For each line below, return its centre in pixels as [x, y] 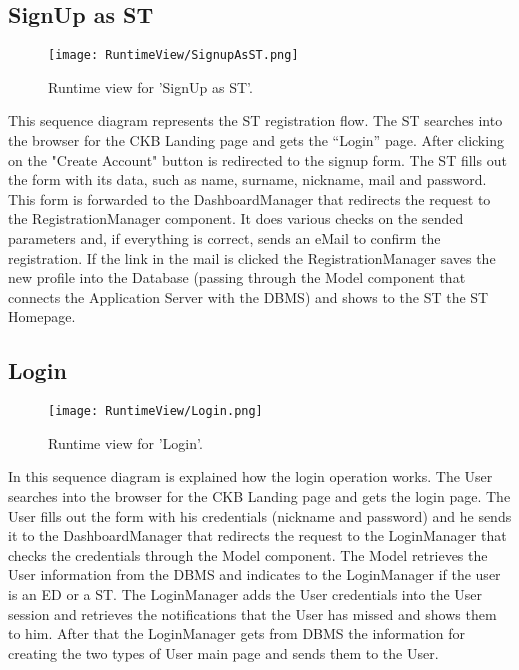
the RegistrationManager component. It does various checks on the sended [236, 218]
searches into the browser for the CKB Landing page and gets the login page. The [259, 496]
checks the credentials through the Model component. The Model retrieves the [248, 554]
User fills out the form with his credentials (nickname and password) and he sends [260, 515]
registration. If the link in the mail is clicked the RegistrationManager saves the [252, 257]
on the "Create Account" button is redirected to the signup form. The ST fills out [257, 159]
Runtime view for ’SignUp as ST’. [150, 86]
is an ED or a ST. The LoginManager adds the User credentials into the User [245, 594]
